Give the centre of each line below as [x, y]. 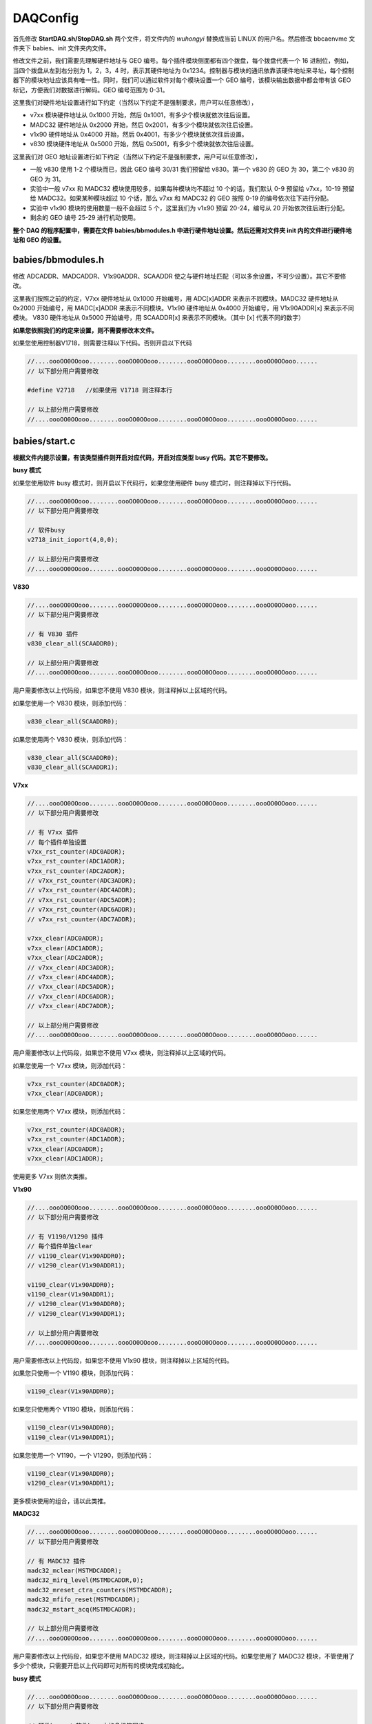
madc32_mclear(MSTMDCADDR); [74, 1571]
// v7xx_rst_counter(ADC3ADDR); [82, 881]
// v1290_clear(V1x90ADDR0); [76, 1304]
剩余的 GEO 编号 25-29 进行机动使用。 [85, 218]
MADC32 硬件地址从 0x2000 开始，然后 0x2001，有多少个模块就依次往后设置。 [143, 125]
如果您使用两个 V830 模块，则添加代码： [71, 739]
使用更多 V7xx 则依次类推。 [52, 1176]
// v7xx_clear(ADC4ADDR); [71, 977]
